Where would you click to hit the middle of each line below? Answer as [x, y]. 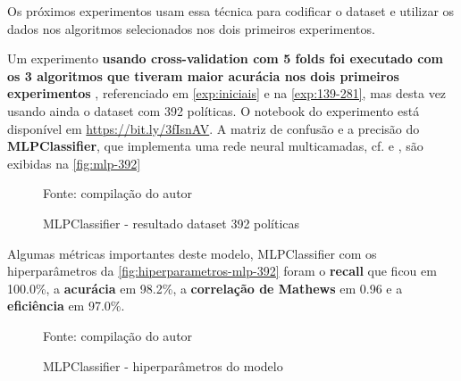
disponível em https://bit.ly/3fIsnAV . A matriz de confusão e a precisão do [214, 128]
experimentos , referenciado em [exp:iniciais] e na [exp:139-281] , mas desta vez [227, 93]
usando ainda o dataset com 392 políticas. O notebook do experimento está [214, 110]
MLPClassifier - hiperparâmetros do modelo [163, 365]
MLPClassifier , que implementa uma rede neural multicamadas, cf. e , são [215, 146]
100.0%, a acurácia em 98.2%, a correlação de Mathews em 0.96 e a [205, 288]
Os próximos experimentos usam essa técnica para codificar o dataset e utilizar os [231, 11]
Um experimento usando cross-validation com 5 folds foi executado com [225, 58]
